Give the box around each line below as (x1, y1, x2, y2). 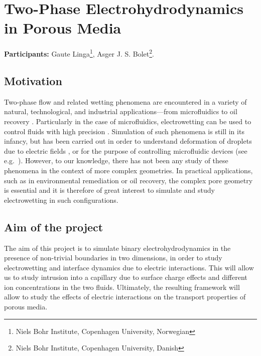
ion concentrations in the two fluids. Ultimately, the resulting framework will (4, 281, 240, 292)
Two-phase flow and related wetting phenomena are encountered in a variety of (4, 96, 247, 107)
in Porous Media (4, 18, 121, 38)
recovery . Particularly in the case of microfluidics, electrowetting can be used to (4, 116, 251, 126)
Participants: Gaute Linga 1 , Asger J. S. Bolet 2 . (4, 47, 154, 59)
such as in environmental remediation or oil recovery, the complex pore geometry (4, 175, 253, 185)
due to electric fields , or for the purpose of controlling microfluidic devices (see (4, 145, 247, 156)
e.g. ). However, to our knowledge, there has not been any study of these (4, 155, 228, 166)
